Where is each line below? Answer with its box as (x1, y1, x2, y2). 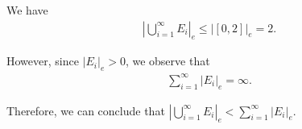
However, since (6, 52, 79, 69)
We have (6, 2, 48, 18)
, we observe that (125, 52, 210, 69)
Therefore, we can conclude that (6, 102, 165, 119)
